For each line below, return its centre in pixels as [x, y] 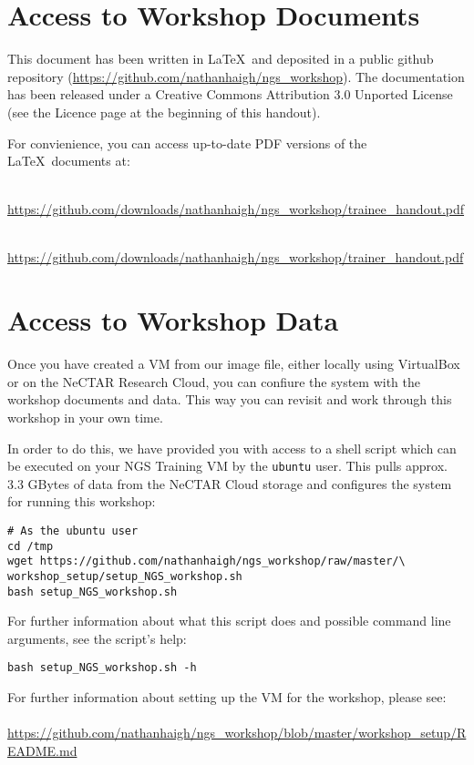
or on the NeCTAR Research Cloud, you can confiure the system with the [214, 381]
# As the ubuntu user [73, 531]
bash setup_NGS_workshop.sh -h [102, 668]
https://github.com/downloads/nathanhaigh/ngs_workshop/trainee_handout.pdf [236, 209]
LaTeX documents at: [69, 161]
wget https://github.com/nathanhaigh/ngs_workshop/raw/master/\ [206, 561]
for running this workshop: [82, 501]
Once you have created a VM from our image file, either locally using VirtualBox [234, 364]
